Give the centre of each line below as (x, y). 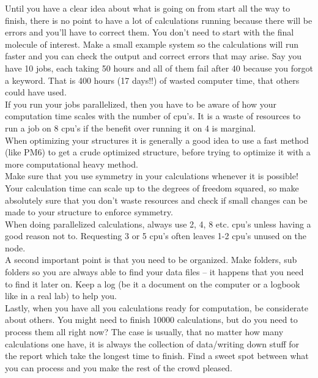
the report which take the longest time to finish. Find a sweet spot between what (157, 356)
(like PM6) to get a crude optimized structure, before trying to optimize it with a (158, 152)
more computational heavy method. (72, 164)
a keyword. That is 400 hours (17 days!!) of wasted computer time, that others (152, 80)
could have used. (36, 92)
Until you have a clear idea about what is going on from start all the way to (148, 8)
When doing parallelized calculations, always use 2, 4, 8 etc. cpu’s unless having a (158, 224)
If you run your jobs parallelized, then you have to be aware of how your (141, 104)
